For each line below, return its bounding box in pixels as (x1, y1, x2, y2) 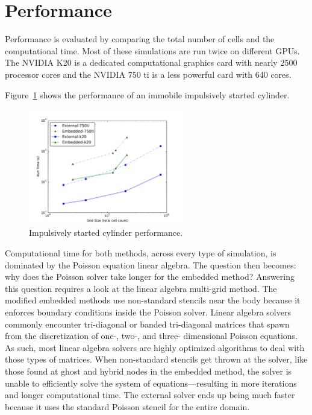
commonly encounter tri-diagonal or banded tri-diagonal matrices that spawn (5, 317, 290, 330)
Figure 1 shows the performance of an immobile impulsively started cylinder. (5, 88, 290, 101)
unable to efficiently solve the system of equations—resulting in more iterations (5, 376, 297, 389)
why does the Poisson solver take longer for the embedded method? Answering (5, 270, 295, 283)
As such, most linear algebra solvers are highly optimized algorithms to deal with (5, 341, 305, 353)
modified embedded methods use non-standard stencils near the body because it (5, 294, 301, 306)
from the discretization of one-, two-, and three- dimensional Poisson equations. (5, 329, 298, 342)
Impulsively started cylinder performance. (29, 226, 183, 239)
